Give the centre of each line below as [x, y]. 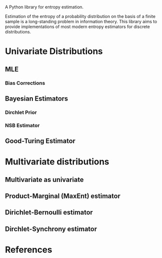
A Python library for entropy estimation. [44, 7]
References [29, 250]
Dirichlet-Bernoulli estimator [49, 212]
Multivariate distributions [57, 162]
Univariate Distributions [54, 52]
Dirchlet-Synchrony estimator [51, 229]
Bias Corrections [25, 83]
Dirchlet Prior [21, 112]
